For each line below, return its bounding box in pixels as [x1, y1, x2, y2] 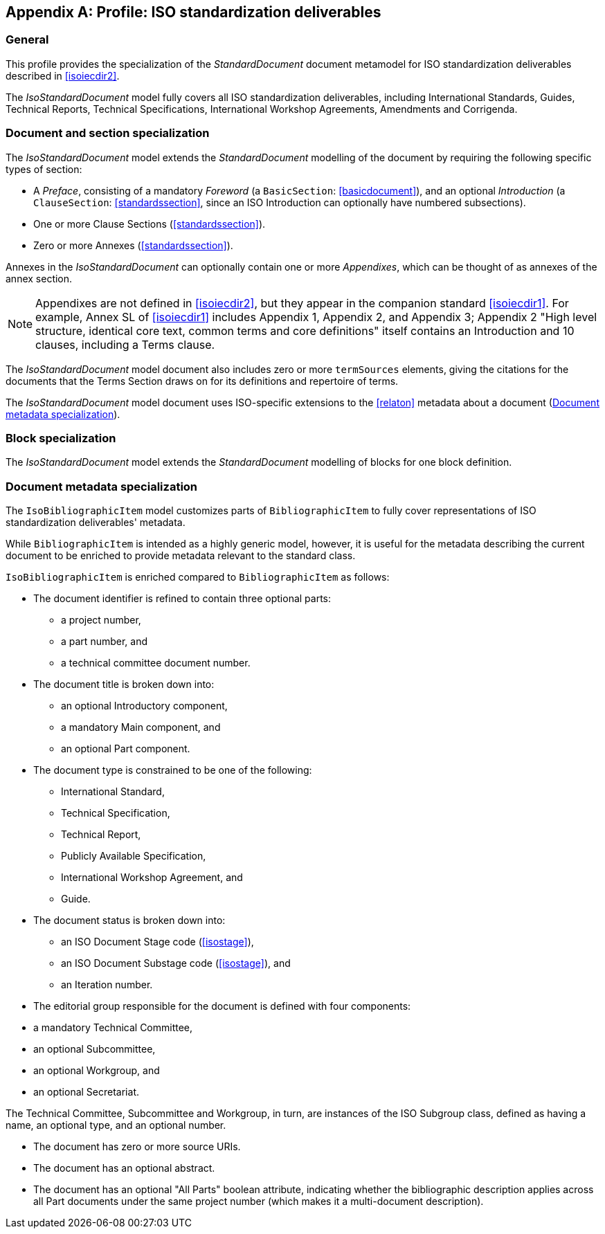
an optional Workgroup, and [33, 1064, 160, 1077]
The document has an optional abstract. [33, 1162, 215, 1174]
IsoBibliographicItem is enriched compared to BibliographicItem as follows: [6, 571, 390, 583]
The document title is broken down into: [33, 678, 215, 691]
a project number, [61, 614, 141, 626]
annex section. [6, 272, 73, 284]
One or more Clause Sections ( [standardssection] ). [33, 217, 266, 230]
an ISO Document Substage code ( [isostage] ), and [61, 957, 291, 970]
